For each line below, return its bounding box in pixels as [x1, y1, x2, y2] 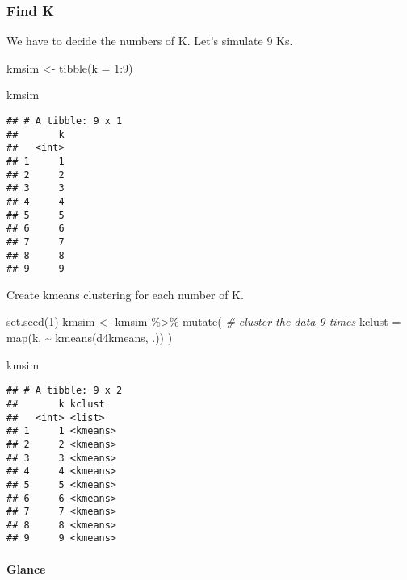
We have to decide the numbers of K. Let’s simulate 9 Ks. [6, 32, 293, 49]
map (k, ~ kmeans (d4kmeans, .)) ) [6, 329, 173, 346]
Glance [6, 560, 46, 577]
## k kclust [6, 398, 105, 410]
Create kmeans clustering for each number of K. [6, 286, 244, 303]
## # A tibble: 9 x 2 [6, 385, 123, 397]
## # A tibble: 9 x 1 [6, 115, 123, 127]
